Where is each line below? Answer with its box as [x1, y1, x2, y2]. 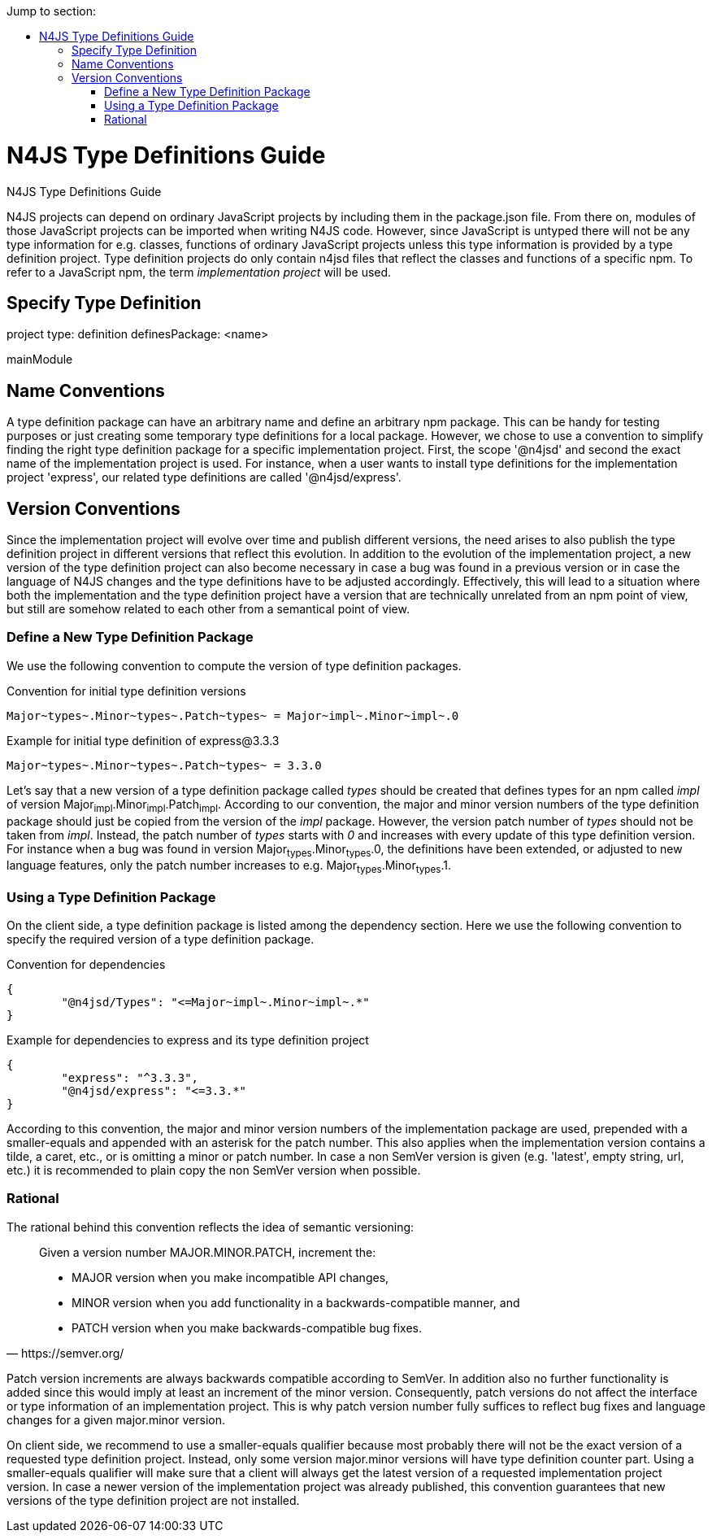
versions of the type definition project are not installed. [7, 1493, 300, 1507]
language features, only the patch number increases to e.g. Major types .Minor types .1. [7, 858, 451, 876]
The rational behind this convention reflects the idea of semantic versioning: [7, 1219, 415, 1234]
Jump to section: [7, 4, 97, 18]
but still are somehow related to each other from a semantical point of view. [7, 602, 410, 617]
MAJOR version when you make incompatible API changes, [72, 1270, 389, 1284]
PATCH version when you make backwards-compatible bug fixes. [72, 1320, 423, 1335]
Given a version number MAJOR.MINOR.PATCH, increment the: [39, 1245, 376, 1259]
